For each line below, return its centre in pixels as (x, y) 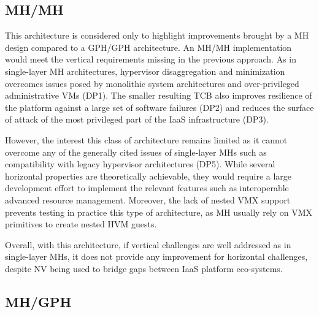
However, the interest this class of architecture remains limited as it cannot (146, 139)
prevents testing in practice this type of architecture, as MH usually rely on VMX (159, 212)
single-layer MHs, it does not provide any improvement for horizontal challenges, (156, 256)
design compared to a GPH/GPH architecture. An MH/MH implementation (148, 47)
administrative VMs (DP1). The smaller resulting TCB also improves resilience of (159, 95)
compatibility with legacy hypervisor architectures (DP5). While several (140, 164)
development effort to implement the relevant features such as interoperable (147, 188)
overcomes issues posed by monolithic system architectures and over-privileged (152, 83)
